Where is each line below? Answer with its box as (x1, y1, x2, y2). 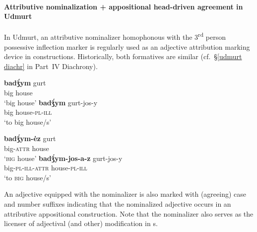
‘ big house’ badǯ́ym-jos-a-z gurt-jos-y (4, 153, 123, 163)
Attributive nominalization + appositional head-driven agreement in (4, 1, 243, 11)
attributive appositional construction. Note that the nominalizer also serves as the (4, 208, 254, 219)
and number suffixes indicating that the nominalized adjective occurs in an (4, 198, 231, 209)
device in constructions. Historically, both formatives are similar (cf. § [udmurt (4, 51, 242, 62)
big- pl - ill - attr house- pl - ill (4, 162, 87, 173)
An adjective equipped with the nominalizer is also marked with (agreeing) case (4, 189, 246, 199)
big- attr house (4, 143, 49, 153)
